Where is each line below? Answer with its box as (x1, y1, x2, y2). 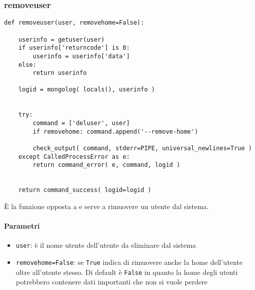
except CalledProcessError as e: (18, 153, 130, 160)
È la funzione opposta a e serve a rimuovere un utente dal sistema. (4, 201, 209, 211)
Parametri (4, 221, 40, 231)
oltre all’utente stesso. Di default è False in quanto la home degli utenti (16, 266, 238, 277)
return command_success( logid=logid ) (18, 186, 152, 194)
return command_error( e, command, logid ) (33, 161, 180, 169)
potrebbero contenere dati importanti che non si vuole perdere (16, 276, 208, 287)
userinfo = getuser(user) (18, 36, 105, 43)
